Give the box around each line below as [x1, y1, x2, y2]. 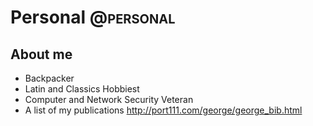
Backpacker [24, 72, 75, 84]
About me [10, 46, 73, 63]
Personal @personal [10, 6, 176, 29]
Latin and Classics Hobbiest [24, 83, 140, 95]
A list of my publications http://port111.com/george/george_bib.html [24, 104, 303, 116]
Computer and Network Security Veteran [24, 94, 194, 105]
